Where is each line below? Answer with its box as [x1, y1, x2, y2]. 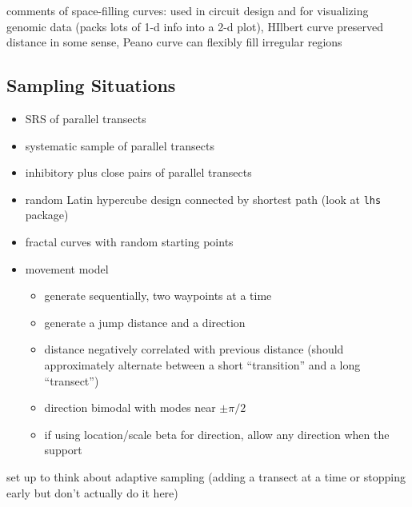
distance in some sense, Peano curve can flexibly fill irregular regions [6, 34, 342, 50]
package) [25, 206, 69, 223]
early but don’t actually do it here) [6, 484, 178, 501]
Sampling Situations [6, 73, 176, 98]
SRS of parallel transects [25, 110, 146, 126]
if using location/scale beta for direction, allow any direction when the [44, 425, 390, 442]
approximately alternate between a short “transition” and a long [44, 356, 361, 373]
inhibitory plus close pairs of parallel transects [25, 164, 252, 181]
